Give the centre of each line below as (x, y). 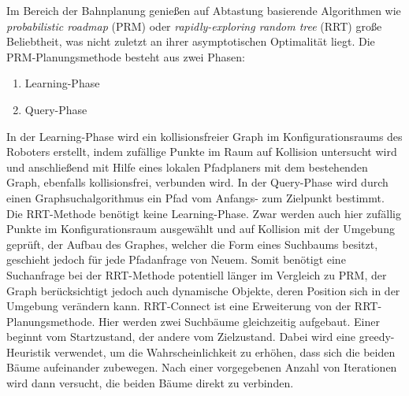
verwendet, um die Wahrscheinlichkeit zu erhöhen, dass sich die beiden (225, 352)
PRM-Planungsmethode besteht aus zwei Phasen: (126, 56)
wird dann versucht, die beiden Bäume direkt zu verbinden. (150, 383)
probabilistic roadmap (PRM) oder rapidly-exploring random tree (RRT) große (194, 26)
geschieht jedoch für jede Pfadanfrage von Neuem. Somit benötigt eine (176, 259)
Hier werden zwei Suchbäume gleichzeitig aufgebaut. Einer (239, 321)
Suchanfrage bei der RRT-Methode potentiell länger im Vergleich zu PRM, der (197, 274)
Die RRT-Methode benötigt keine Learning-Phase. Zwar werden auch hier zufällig (204, 213)
